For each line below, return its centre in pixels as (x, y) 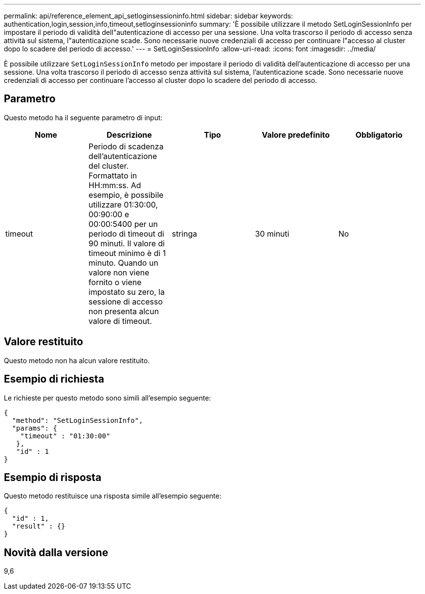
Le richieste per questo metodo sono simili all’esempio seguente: (107, 398)
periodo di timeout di (126, 233)
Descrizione (129, 135)
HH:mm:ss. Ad (115, 185)
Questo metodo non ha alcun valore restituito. (77, 360)
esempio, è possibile (126, 195)
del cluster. (109, 166)
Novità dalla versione (56, 552)
